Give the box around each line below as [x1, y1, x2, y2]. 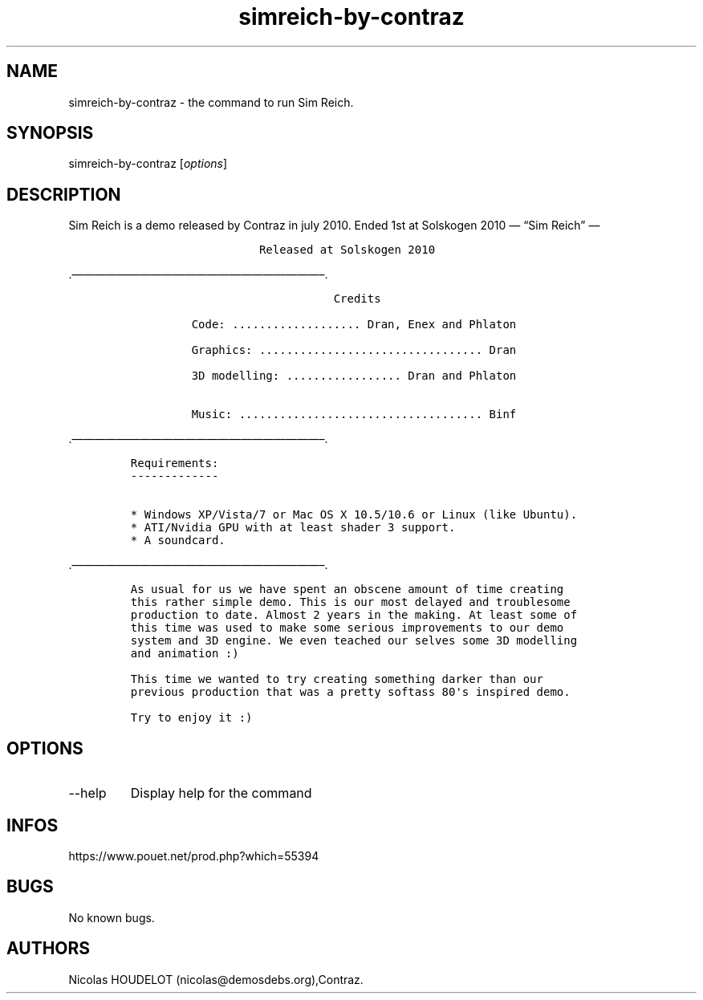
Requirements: [130, 457, 219, 470]
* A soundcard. [130, 534, 226, 547]
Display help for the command [130, 785, 312, 802]
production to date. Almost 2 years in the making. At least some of [130, 608, 578, 622]
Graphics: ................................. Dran [191, 343, 517, 357]
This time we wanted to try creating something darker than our [130, 673, 543, 686]
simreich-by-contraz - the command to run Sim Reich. [68, 95, 354, 109]
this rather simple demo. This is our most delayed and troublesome [130, 596, 571, 609]
